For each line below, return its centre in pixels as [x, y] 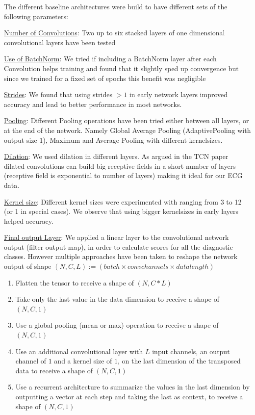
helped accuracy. [29, 220]
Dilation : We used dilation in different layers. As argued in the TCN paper [116, 156]
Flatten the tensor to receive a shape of [75, 282]
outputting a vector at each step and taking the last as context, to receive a [129, 396]
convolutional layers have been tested [60, 42]
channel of [31, 361]
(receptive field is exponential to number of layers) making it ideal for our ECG [123, 175]
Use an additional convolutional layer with [79, 351]
